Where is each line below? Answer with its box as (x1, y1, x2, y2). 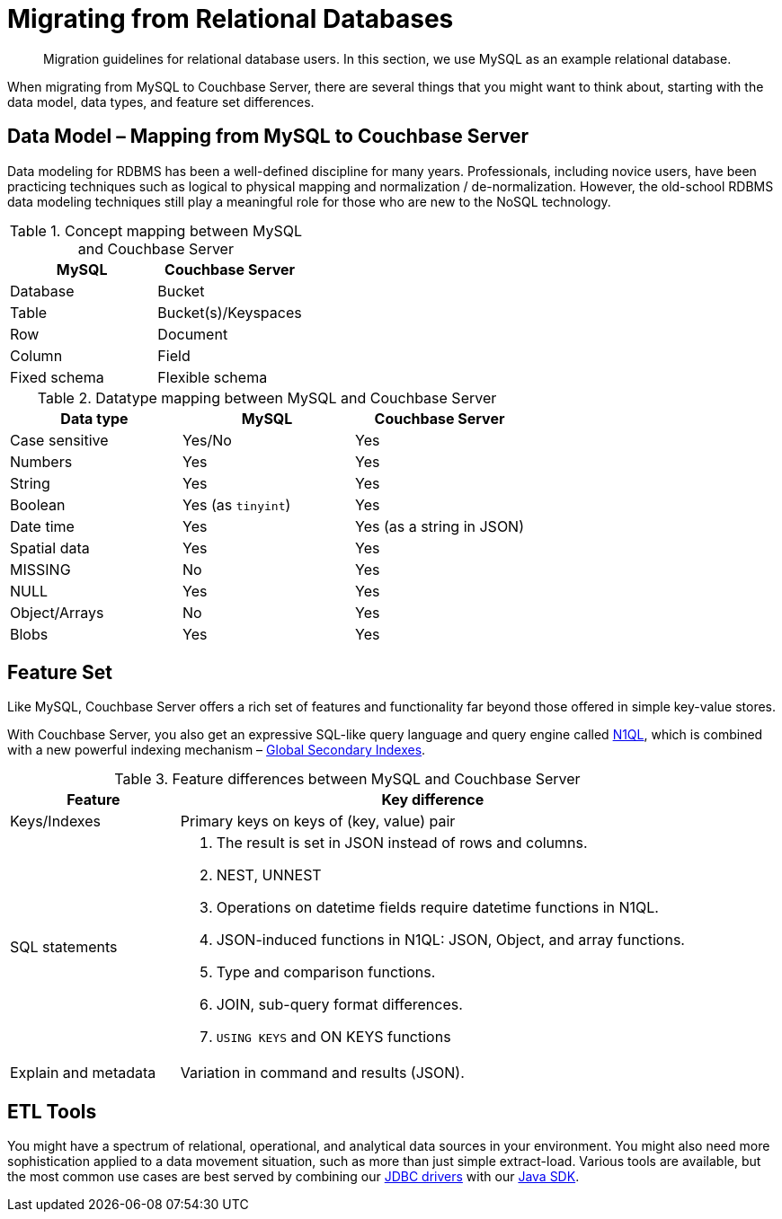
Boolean (10, 495, 66, 514)
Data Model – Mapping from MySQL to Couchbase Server (7, 125, 529, 148)
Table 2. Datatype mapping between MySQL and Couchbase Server (37, 388, 497, 407)
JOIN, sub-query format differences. (216, 995, 463, 1014)
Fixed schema (10, 367, 104, 386)
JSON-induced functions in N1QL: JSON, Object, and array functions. (216, 931, 685, 950)
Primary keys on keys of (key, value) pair (180, 812, 456, 831)
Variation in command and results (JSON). (180, 1064, 465, 1082)
